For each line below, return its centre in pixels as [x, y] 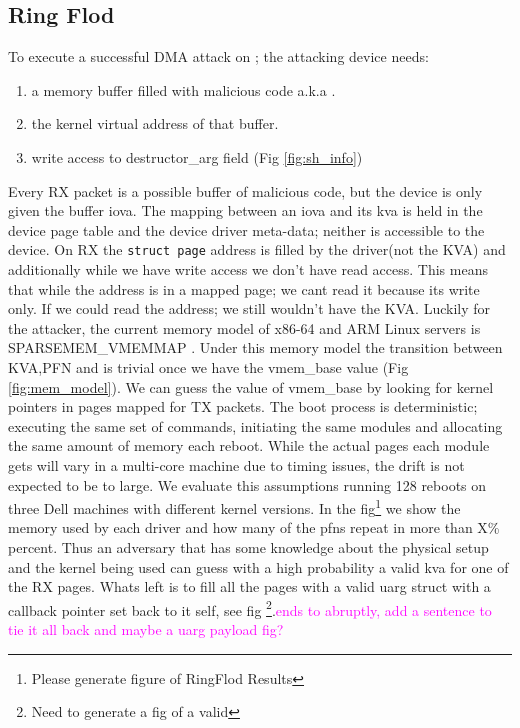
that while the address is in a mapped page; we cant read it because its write [244, 288]
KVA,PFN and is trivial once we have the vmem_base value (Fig [208, 366]
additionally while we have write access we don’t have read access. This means [248, 269]
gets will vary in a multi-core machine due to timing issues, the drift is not [236, 464]
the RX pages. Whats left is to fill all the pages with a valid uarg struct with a [249, 586]
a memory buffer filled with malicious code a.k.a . [183, 89]
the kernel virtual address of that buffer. [155, 123]
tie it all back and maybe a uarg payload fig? [146, 629]
